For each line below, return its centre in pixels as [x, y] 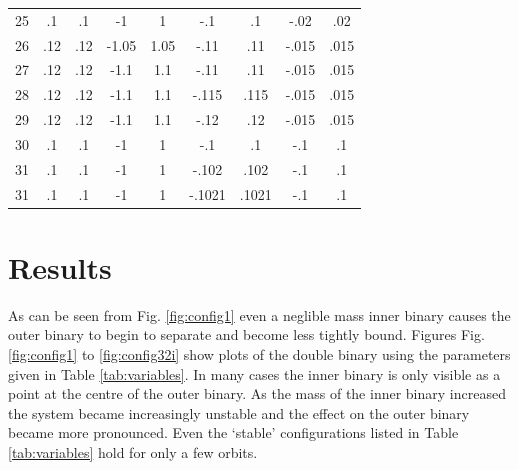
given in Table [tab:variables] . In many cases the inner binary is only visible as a [254, 373]
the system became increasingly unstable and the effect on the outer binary [239, 412]
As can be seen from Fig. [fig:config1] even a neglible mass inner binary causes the [259, 314]
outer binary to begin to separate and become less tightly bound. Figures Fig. [246, 334]
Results [60, 266]
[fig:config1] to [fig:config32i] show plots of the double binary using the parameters [259, 354]
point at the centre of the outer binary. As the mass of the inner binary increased [257, 393]
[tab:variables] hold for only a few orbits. [133, 452]
